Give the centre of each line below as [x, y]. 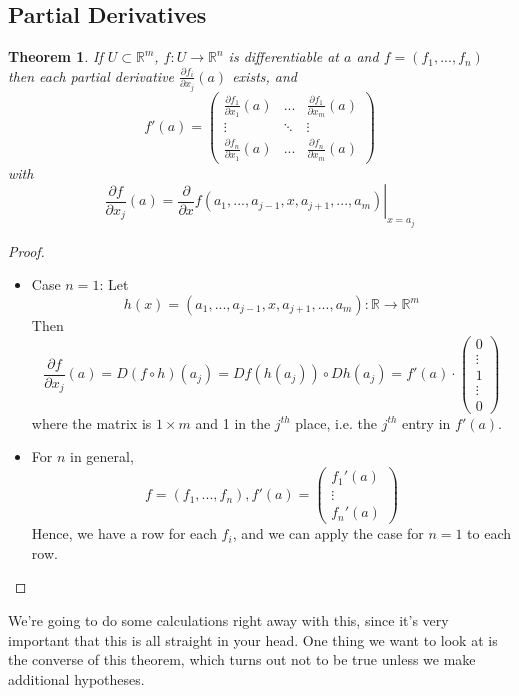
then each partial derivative [91, 75]
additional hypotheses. [76, 678]
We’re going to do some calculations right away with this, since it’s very [228, 619]
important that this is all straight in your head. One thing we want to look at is [253, 639]
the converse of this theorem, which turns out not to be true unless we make [242, 659]
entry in [426, 422]
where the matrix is [91, 422]
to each [489, 533]
